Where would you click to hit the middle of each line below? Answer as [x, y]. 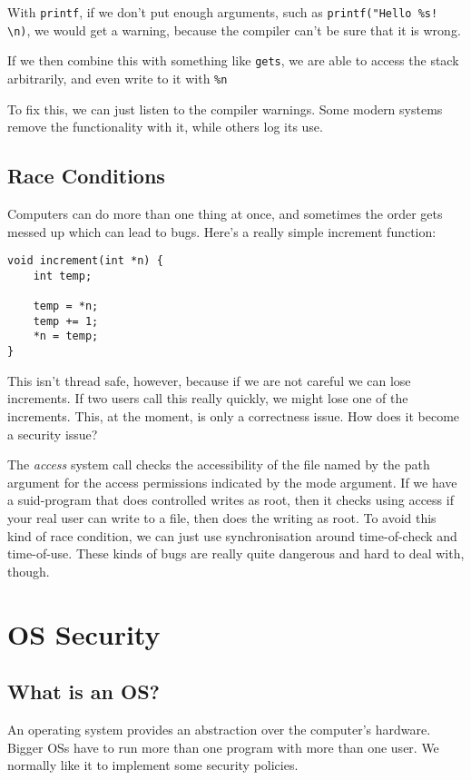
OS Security [84, 633]
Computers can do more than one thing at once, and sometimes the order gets [225, 214]
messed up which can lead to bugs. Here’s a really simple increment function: [222, 231]
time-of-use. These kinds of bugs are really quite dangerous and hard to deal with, [236, 553]
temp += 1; [66, 321]
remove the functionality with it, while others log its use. [165, 127]
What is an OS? [83, 691]
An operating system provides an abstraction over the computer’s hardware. [219, 729]
